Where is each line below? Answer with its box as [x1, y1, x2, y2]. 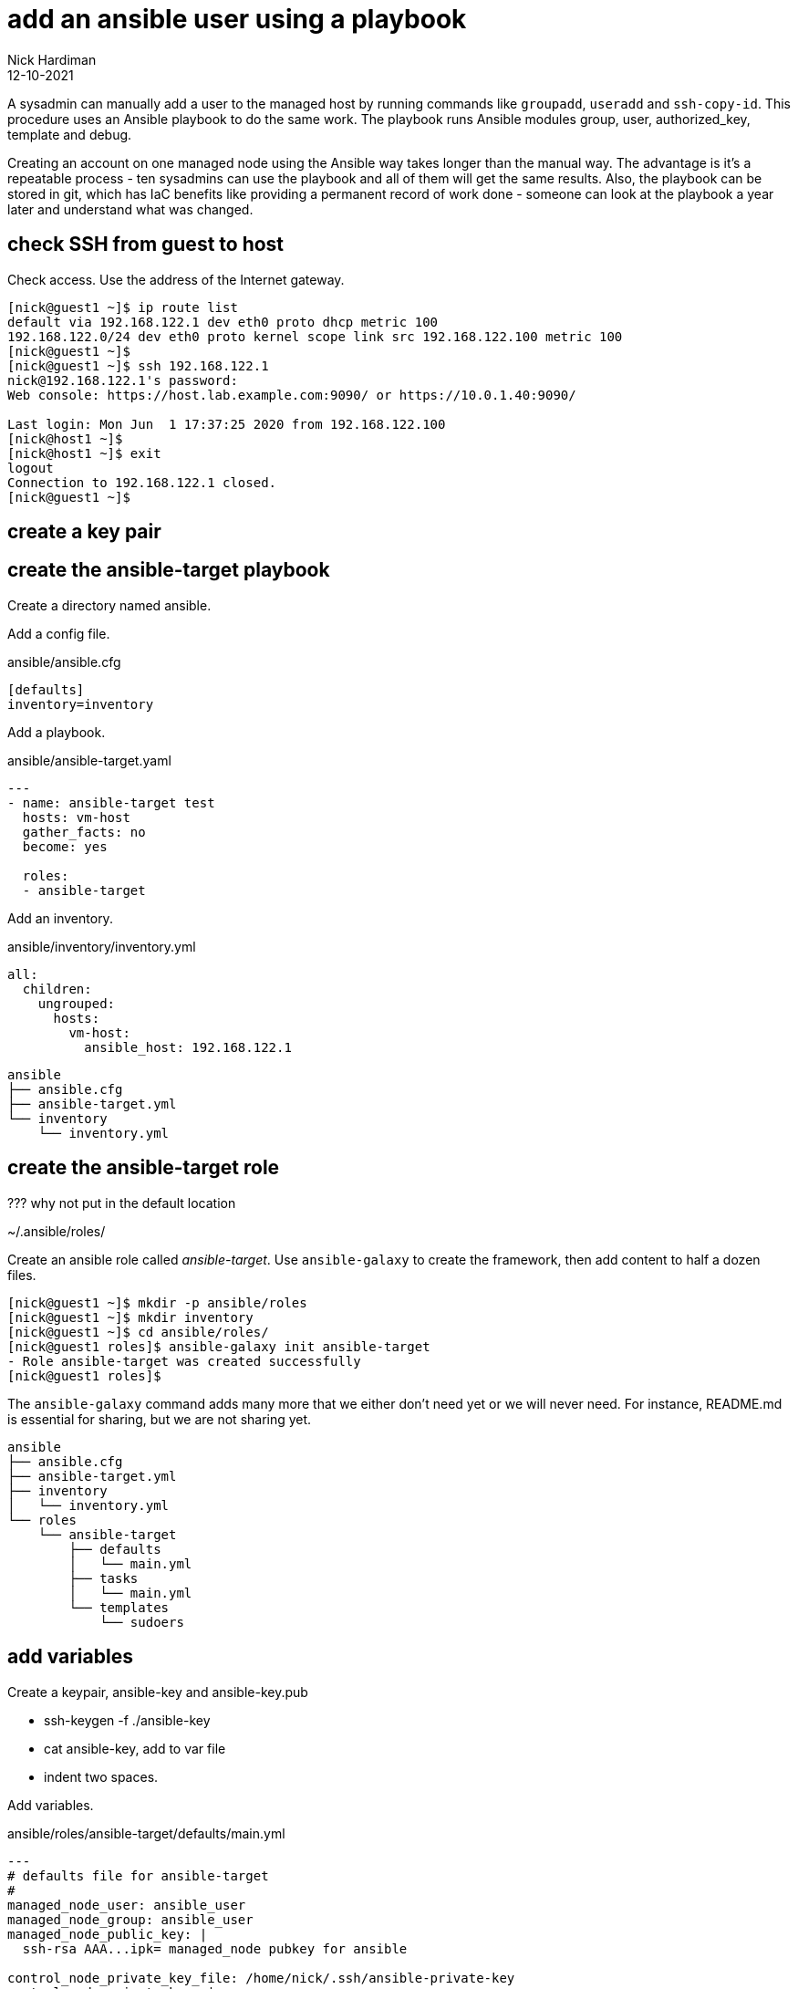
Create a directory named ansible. [7, 597, 212, 613]
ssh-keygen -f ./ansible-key [44, 1712, 211, 1728]
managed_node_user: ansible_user [7, 1897, 246, 1912]
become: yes [22, 838, 108, 854]
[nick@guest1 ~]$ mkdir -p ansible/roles [7, 1295, 307, 1310]
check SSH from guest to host [7, 233, 285, 256]
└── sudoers [99, 1614, 184, 1630]
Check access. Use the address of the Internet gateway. [7, 271, 345, 287]
